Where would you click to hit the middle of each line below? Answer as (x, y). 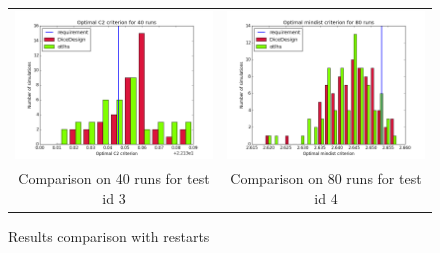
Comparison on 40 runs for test (114, 178)
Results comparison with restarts (109, 235)
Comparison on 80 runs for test (326, 178)
